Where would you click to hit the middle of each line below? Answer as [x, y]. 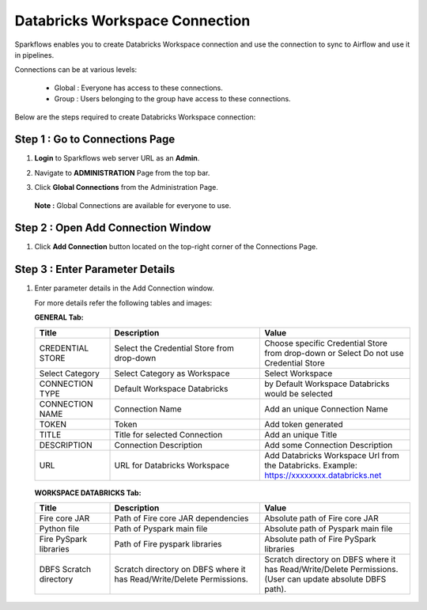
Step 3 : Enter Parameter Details [95, 269]
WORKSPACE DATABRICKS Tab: [88, 493]
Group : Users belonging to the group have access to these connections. [173, 99]
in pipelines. [34, 55]
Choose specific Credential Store [326, 343]
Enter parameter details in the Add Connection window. [125, 288]
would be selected [299, 393]
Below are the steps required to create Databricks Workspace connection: [135, 117]
